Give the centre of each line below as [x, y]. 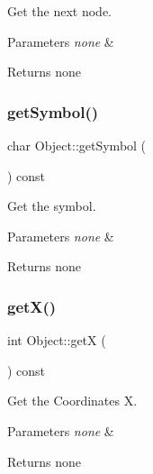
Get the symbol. [52, 206]
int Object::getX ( [57, 340]
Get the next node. [59, 11]
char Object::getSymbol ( [77, 145]
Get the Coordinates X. [72, 401]
